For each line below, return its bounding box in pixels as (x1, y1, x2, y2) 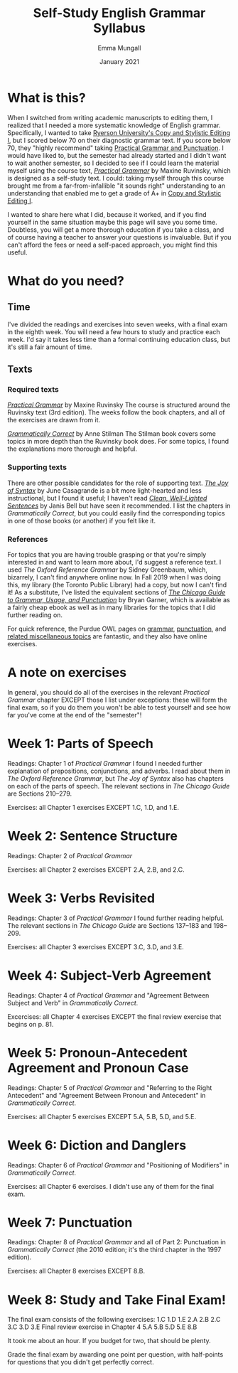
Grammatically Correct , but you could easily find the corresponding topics (7, 508, 225, 517)
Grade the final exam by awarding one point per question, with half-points (7, 1350, 224, 1359)
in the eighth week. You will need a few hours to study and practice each (7, 327, 220, 336)
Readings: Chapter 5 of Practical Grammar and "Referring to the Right (7, 1083, 212, 1092)
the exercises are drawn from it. (7, 416, 101, 424)
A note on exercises (7, 665, 126, 680)
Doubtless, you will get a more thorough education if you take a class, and (7, 225, 225, 234)
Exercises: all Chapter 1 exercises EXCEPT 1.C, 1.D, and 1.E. (7, 803, 180, 811)
